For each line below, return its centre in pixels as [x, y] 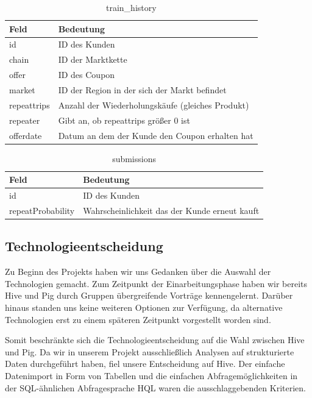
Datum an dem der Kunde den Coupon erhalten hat [156, 135]
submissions [134, 158]
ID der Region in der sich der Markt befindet [142, 89]
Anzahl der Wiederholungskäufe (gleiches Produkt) [154, 105]
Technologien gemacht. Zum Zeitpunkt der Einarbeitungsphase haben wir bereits [156, 283]
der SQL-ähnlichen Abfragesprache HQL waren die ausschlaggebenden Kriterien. [155, 387]
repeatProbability [42, 210]
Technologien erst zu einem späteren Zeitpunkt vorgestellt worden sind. [138, 319]
